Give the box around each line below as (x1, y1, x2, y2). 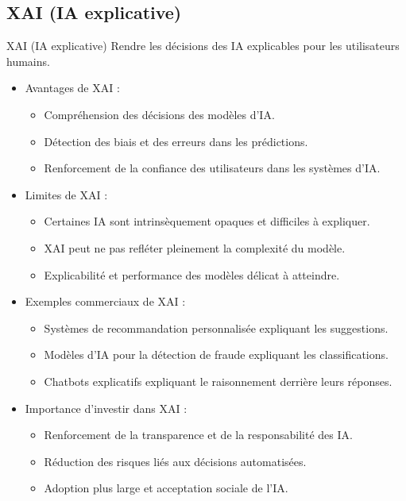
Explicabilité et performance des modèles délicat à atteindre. (44, 266, 340, 283)
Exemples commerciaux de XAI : (25, 293, 186, 310)
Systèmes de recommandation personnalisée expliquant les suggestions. (44, 319, 389, 336)
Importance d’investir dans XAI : (25, 399, 188, 416)
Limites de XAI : (25, 186, 108, 202)
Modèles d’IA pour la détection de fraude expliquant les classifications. (44, 346, 389, 363)
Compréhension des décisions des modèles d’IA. (44, 106, 275, 122)
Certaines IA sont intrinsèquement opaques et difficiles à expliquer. (44, 213, 370, 229)
